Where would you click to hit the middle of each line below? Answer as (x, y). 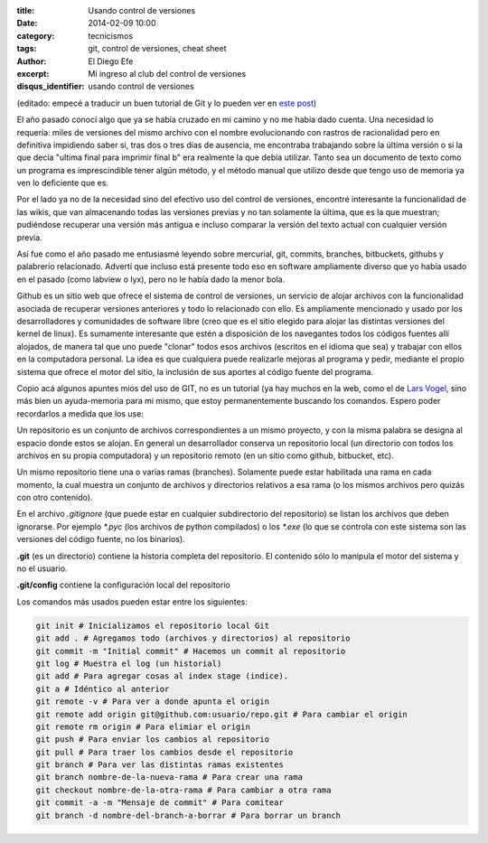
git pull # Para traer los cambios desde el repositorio (164, 752)
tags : (27, 49)
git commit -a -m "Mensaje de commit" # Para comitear (160, 803)
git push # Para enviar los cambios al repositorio (153, 740)
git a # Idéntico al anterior (103, 688)
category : (36, 35)
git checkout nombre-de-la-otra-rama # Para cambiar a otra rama (183, 790)
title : (26, 10)
